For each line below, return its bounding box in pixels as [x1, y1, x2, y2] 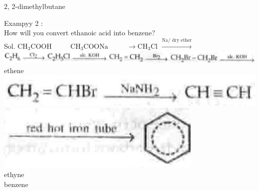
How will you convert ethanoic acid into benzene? [4, 27, 155, 38]
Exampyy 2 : [4, 17, 43, 28]
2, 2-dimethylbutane [4, 1, 65, 11]
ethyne [4, 169, 24, 180]
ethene [4, 65, 24, 75]
